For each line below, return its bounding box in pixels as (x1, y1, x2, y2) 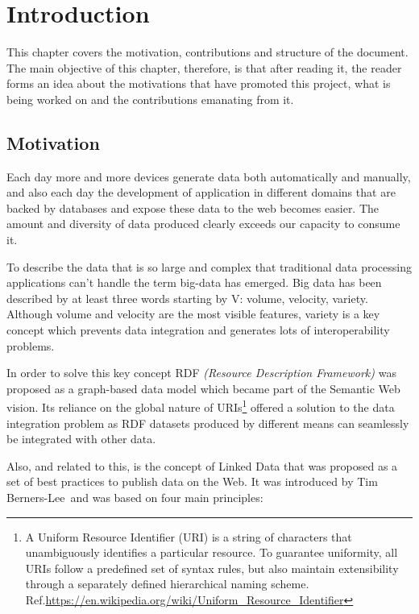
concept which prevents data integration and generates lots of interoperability (6, 322, 390, 338)
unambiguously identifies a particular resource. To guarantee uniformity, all (25, 544, 398, 561)
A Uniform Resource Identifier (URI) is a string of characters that (25, 528, 352, 545)
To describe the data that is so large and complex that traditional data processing (6, 258, 412, 275)
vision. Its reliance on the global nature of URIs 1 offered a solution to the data (6, 396, 395, 416)
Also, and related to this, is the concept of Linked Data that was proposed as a (6, 457, 398, 474)
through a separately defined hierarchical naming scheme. (25, 575, 309, 592)
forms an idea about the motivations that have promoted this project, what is (6, 75, 391, 92)
